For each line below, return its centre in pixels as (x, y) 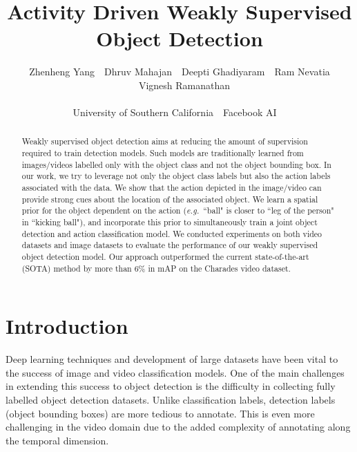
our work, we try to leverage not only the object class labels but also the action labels (176, 176)
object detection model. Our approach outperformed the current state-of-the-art (165, 257)
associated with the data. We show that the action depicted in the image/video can (172, 188)
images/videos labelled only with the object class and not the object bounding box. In (176, 164)
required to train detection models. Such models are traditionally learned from (163, 153)
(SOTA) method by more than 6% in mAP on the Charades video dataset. (156, 268)
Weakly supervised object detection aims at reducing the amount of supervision (165, 141)
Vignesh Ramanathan (184, 85)
